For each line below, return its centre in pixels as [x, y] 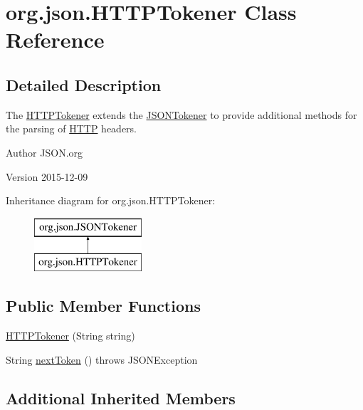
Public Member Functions [103, 306]
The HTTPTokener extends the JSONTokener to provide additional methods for [181, 114]
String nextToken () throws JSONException [102, 359]
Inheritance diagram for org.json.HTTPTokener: [111, 200]
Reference [55, 40]
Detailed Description [84, 84]
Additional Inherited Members [121, 398]
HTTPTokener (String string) [70, 336]
